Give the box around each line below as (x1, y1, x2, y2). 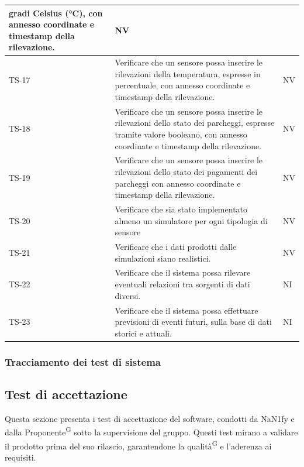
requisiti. (5, 451, 36, 463)
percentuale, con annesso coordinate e (115, 79, 250, 91)
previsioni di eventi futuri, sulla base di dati (115, 315, 272, 328)
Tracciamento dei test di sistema (5, 354, 161, 369)
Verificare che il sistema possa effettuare (115, 304, 258, 316)
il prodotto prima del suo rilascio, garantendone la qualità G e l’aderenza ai (5, 438, 272, 452)
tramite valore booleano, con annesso (115, 128, 247, 140)
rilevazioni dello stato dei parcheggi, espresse (115, 116, 275, 129)
